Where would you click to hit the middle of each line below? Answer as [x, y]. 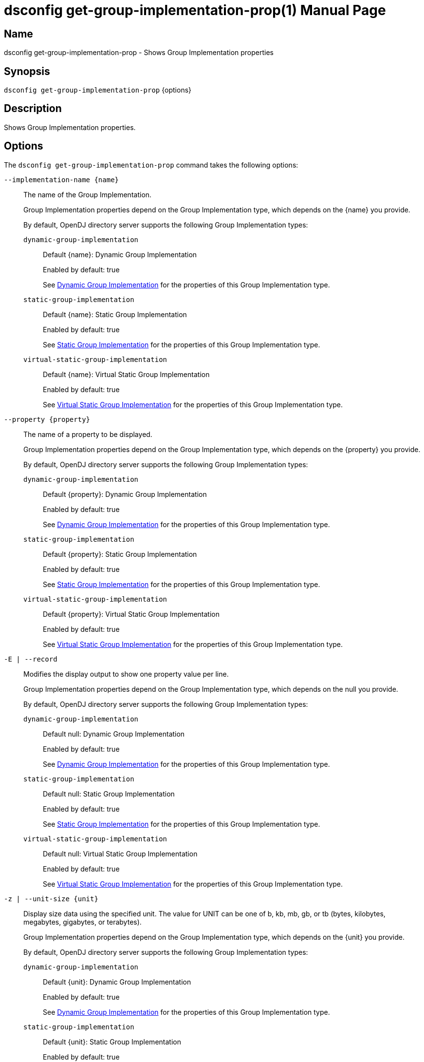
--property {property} [47, 419]
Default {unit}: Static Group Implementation [112, 1042]
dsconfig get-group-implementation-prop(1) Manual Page [195, 10]
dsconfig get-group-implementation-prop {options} [98, 90]
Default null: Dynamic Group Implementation [114, 734]
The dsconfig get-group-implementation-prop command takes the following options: [151, 165]
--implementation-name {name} [62, 180]
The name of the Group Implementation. [88, 194]
